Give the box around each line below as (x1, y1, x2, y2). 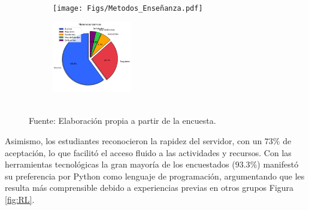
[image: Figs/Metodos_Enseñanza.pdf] (53, 4, 203, 13)
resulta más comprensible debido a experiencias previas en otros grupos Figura (5, 181, 294, 194)
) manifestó (257, 158, 299, 171)
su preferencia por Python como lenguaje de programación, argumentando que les (5, 169, 305, 182)
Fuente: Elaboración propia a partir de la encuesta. (29, 114, 216, 127)
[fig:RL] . (5, 193, 35, 206)
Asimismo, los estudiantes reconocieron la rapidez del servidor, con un (5, 135, 262, 147)
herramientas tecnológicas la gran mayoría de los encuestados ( (5, 158, 235, 171)
